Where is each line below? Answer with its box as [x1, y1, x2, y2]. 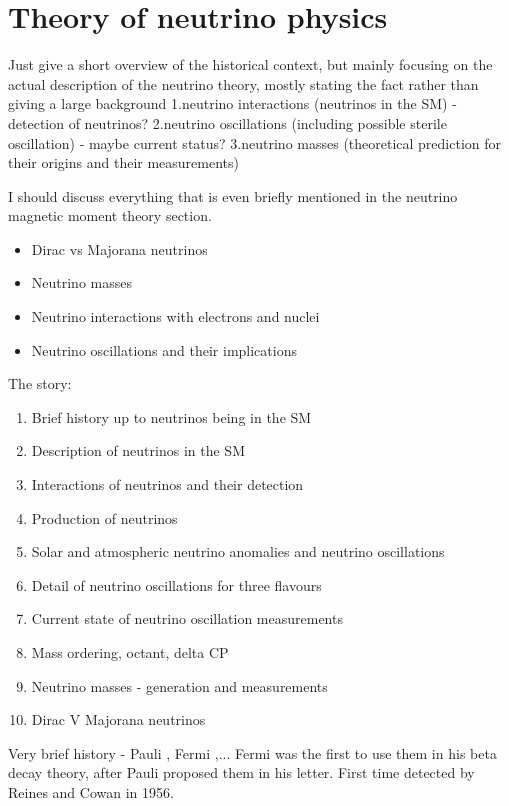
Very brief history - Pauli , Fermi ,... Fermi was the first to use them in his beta [8, 742, 497, 763]
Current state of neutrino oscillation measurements [31, 608, 343, 629]
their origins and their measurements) [8, 152, 239, 173]
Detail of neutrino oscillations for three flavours [31, 574, 322, 595]
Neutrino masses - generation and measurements [31, 675, 328, 696]
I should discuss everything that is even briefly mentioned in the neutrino [8, 185, 458, 206]
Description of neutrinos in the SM [31, 440, 245, 461]
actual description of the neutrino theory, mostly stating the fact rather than [8, 73, 479, 94]
